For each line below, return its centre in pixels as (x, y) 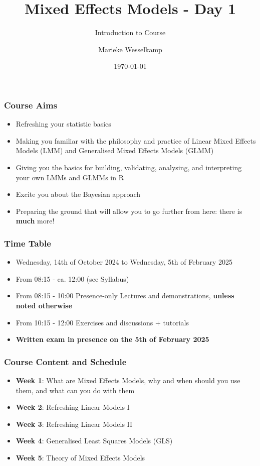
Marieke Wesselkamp (130, 49)
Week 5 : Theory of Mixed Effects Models (80, 457)
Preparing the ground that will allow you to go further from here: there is (129, 211)
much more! (35, 221)
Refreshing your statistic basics (63, 124)
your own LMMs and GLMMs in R (70, 177)
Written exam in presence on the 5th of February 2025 (112, 339)
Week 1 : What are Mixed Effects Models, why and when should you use (128, 380)
